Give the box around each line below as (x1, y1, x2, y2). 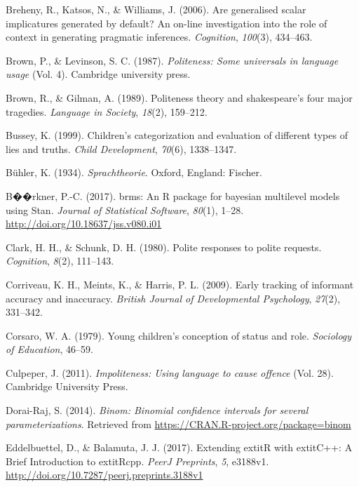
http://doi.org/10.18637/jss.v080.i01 (6, 216, 162, 231)
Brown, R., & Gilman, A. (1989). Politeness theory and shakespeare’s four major (6, 90, 353, 105)
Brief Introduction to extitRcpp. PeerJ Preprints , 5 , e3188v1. (6, 453, 269, 468)
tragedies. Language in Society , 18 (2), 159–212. (6, 104, 208, 119)
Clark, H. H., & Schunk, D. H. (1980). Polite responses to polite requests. (6, 239, 322, 254)
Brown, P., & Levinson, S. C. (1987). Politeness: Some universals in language (6, 53, 339, 67)
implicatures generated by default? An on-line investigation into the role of (6, 15, 327, 30)
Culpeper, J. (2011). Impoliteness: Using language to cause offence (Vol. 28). (6, 365, 334, 380)
